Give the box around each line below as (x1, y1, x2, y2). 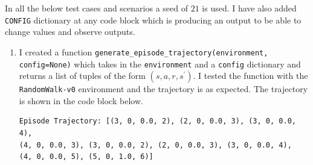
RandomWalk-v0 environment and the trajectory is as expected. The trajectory (19, 82, 308, 95)
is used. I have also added (202, 2, 297, 14)
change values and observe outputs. (5, 25, 135, 38)
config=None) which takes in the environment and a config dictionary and (19, 57, 301, 70)
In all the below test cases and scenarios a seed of (5, 2, 188, 14)
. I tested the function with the (193, 69, 308, 82)
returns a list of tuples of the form (19, 69, 146, 82)
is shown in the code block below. (19, 94, 143, 107)
